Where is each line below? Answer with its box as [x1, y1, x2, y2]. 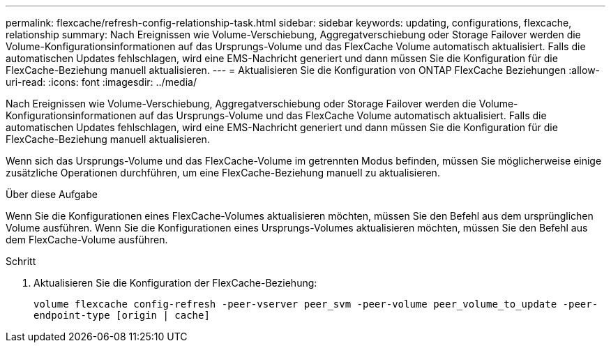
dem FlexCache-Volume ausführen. [6, 234, 168, 245]
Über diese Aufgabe [6, 188, 98, 200]
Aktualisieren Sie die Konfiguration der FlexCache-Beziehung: [33, 277, 317, 289]
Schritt [6, 255, 36, 267]
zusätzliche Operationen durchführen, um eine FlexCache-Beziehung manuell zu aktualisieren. [6, 167, 440, 179]
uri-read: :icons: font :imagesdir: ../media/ [6, 76, 197, 88]
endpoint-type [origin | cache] [33, 310, 210, 321]
